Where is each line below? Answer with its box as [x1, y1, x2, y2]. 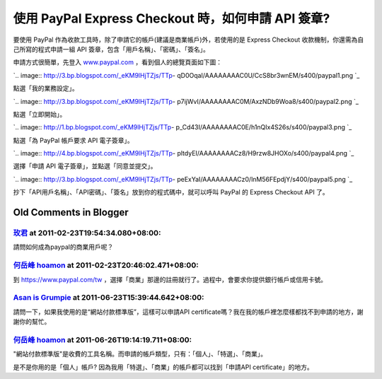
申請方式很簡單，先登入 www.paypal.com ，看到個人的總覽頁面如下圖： [13, 58, 223, 66]
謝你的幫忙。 [13, 317, 51, 326]
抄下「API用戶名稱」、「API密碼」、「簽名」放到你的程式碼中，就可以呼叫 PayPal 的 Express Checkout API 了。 [13, 188, 329, 197]
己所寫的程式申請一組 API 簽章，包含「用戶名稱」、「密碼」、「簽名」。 [13, 45, 210, 53]
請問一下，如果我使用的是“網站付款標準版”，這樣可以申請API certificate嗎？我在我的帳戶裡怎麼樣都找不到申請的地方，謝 [13, 308, 364, 316]
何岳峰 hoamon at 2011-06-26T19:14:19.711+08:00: [13, 334, 192, 344]
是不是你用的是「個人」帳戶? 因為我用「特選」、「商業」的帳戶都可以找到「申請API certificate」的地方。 [13, 363, 314, 371]
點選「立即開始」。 [13, 110, 66, 118]
